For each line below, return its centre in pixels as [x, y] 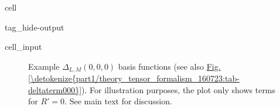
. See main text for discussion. [118, 101]
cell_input [23, 47]
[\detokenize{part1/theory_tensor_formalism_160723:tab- [134, 78]
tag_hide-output [35, 27]
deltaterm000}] [55, 89]
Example [44, 66]
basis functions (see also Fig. [169, 66]
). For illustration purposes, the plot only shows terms [179, 89]
